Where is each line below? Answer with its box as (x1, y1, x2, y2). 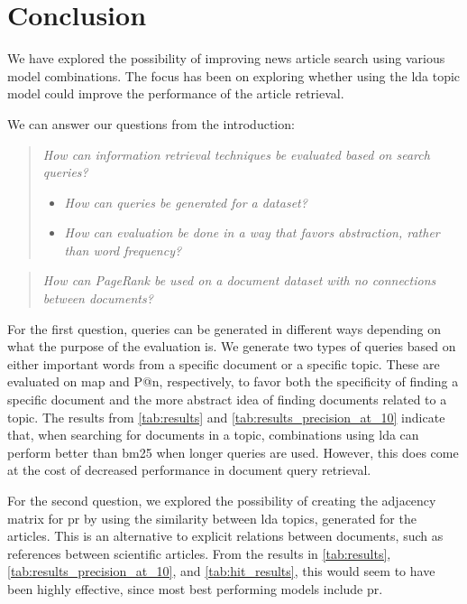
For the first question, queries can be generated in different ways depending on (7, 319, 441, 338)
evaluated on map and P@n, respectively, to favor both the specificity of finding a (7, 372, 459, 391)
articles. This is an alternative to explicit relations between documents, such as (7, 526, 444, 545)
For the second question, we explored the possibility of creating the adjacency (7, 491, 436, 509)
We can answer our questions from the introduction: (7, 114, 295, 133)
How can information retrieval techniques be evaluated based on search (42, 144, 430, 163)
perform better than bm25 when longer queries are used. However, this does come (7, 442, 459, 461)
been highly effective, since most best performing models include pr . (7, 579, 383, 598)
